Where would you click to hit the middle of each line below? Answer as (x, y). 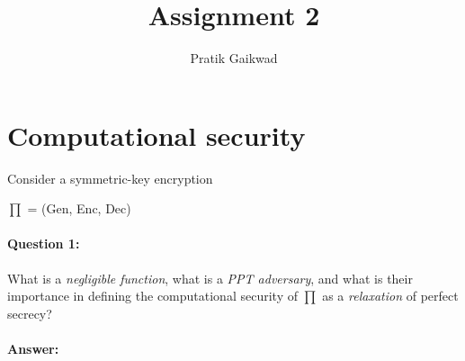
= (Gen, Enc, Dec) (79, 208)
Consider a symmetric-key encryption (110, 178)
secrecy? (30, 313)
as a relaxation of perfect (390, 296)
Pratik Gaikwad (234, 58)
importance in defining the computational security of (152, 296)
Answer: (33, 349)
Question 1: (44, 244)
